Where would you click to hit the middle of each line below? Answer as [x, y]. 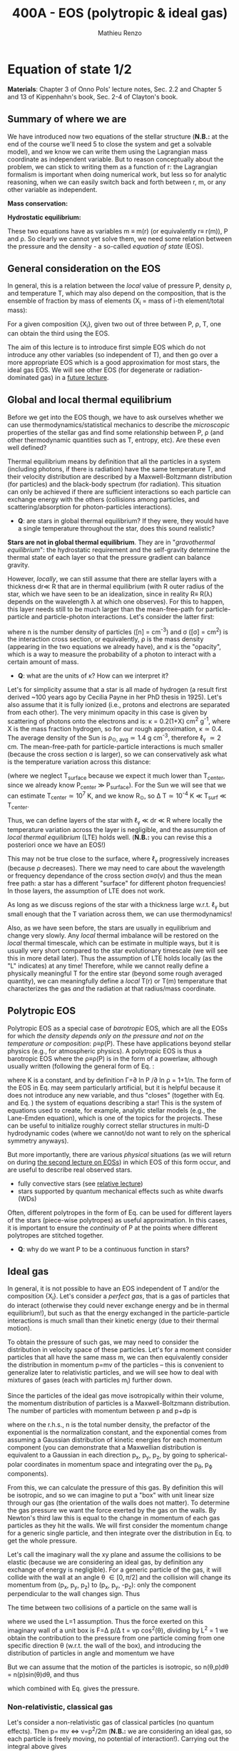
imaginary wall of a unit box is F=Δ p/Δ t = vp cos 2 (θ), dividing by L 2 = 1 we [118, 1630]
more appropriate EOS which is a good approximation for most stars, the [114, 362]
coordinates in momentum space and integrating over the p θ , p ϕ [118, 1465]
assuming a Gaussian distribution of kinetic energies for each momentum [115, 1440]
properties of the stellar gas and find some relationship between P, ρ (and [116, 432]
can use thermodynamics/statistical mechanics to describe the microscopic [119, 425]
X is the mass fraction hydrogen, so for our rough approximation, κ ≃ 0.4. [115, 729]
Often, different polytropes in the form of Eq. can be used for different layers [119, 1213]
